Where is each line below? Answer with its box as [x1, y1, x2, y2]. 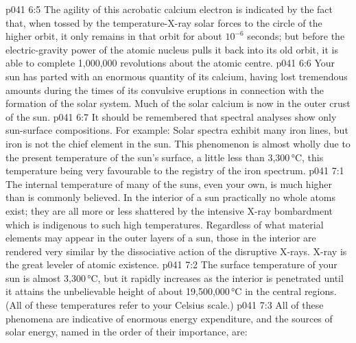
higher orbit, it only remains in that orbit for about [5, 29, 222, 43]
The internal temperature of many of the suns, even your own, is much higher [5, 176, 333, 191]
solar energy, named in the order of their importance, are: [5, 324, 248, 339]
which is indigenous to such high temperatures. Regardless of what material [5, 217, 324, 231]
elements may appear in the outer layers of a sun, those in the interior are [5, 230, 316, 245]
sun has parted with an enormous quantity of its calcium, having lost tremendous [5, 69, 348, 83]
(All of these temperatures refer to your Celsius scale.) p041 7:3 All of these [5, 298, 324, 312]
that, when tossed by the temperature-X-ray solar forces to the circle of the [5, 15, 322, 29]
